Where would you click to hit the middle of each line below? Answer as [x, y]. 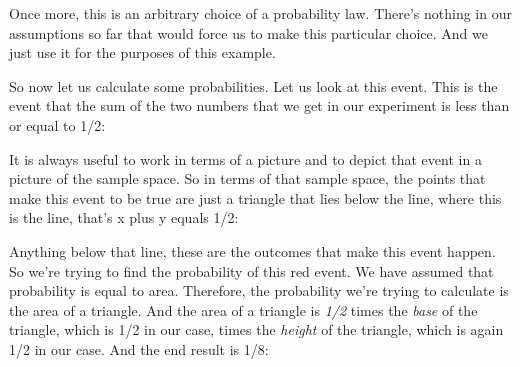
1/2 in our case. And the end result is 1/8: [139, 348]
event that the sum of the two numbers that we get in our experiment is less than [259, 105]
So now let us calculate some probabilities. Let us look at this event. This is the [253, 85]
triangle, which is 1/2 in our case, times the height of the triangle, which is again [256, 329]
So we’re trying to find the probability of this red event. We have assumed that [251, 270]
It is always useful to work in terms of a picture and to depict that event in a [245, 158]
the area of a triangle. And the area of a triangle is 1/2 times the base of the [243, 309]
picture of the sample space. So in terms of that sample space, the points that [247, 178]
